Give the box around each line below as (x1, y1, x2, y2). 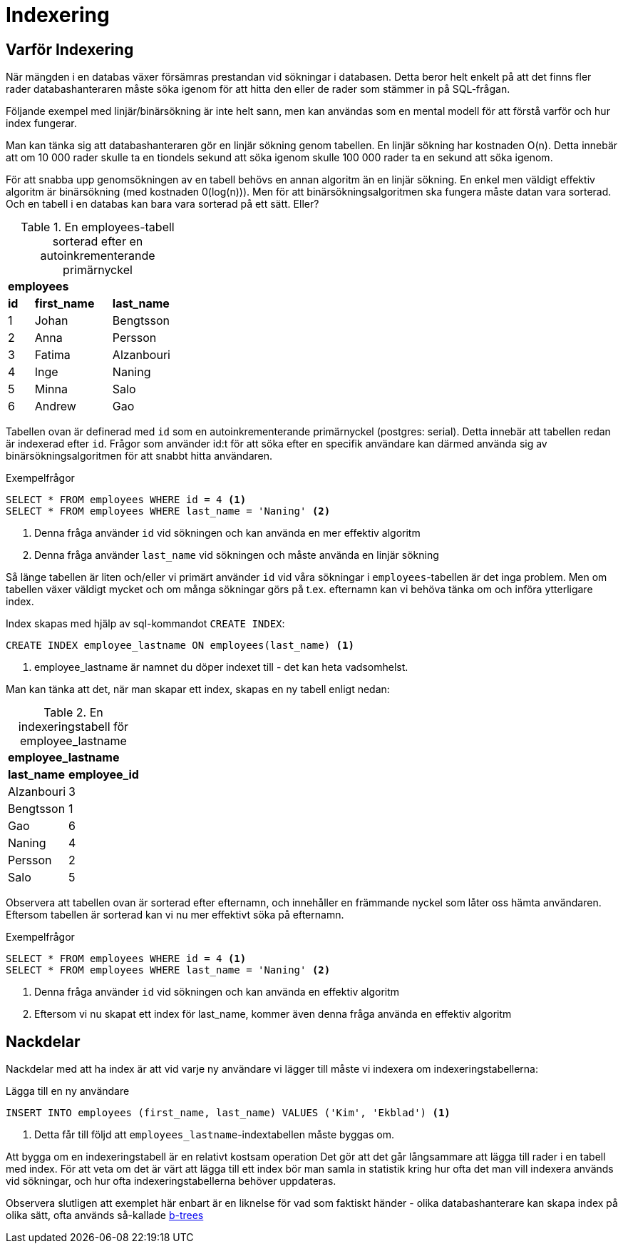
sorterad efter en (52, 234, 143, 249)
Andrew (34, 399, 76, 414)
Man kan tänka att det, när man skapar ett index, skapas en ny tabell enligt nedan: (6, 683, 390, 696)
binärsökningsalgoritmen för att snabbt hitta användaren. (6, 450, 273, 462)
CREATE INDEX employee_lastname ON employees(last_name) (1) (6, 639, 354, 652)
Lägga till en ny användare (6, 1085, 130, 1098)
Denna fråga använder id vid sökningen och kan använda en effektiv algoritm (34, 986, 400, 998)
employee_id (68, 767, 139, 782)
